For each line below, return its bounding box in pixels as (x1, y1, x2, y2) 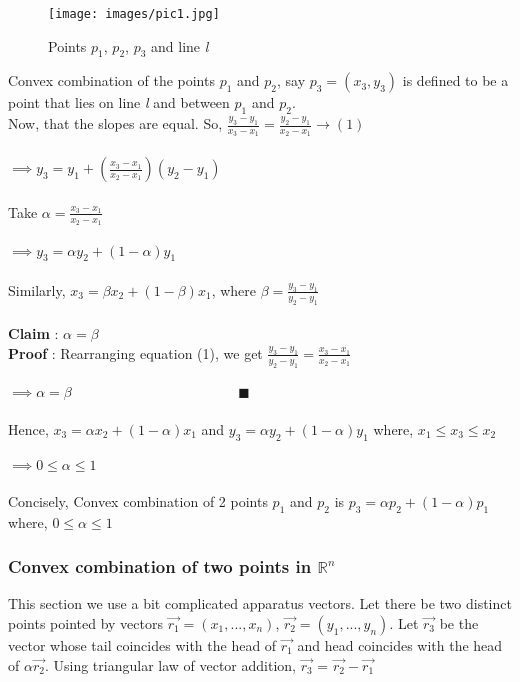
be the (439, 613, 479, 634)
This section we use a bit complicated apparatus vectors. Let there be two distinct (8, 593, 512, 614)
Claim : (8, 323, 59, 344)
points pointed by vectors (8, 613, 163, 634)
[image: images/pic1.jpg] (48, 7, 220, 21)
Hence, (8, 418, 49, 439)
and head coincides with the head (297, 635, 503, 656)
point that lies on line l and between (8, 92, 230, 113)
